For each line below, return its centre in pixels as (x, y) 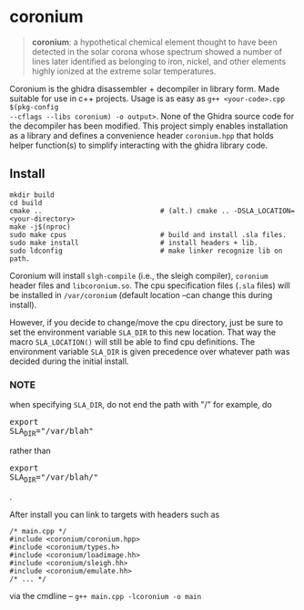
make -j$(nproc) (40, 227)
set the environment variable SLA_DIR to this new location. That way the (142, 332)
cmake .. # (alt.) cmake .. (120, 211)
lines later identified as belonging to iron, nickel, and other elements (159, 61)
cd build (26, 202)
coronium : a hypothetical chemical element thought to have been (154, 42)
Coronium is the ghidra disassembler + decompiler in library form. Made (145, 88)
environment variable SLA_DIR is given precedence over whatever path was (150, 351)
